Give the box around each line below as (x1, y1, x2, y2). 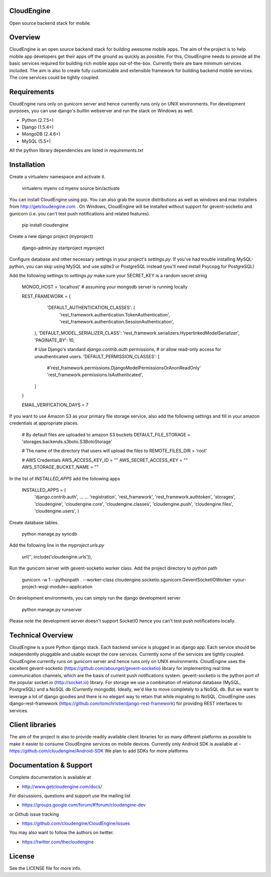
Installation (9, 161, 45, 169)
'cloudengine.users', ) (34, 508, 80, 514)
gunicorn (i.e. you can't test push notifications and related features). (9, 210, 151, 216)
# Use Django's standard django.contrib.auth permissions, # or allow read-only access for (34, 347, 222, 353)
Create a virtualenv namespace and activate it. (9, 174, 105, 180)
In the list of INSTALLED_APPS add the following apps (9, 475, 120, 482)
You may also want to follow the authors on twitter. (9, 829, 114, 836)
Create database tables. (9, 519, 59, 525)
